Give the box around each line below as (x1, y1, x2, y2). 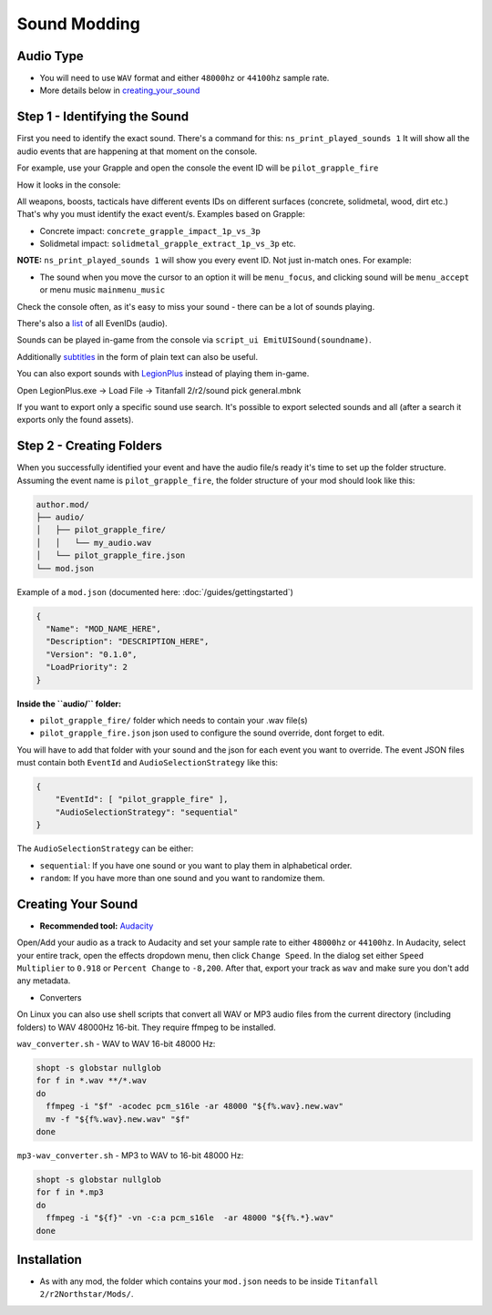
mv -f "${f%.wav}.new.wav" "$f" (46, 1114, 190, 1125)
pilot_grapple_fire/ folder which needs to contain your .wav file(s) (39, 714, 309, 725)
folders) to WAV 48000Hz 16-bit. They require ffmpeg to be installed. (16, 1022, 277, 1032)
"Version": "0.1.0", (46, 649, 138, 660)
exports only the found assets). (16, 415, 134, 426)
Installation (16, 1251, 82, 1267)
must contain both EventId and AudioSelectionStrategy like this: (16, 757, 278, 768)
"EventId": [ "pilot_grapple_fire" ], (55, 794, 229, 805)
